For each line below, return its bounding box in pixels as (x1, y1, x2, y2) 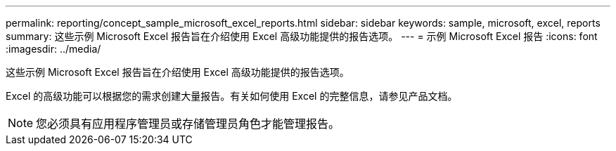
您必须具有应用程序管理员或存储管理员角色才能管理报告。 (36, 117, 340, 131)
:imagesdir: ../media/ (6, 43, 101, 55)
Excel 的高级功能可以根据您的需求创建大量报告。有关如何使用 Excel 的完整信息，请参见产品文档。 (6, 90, 458, 102)
